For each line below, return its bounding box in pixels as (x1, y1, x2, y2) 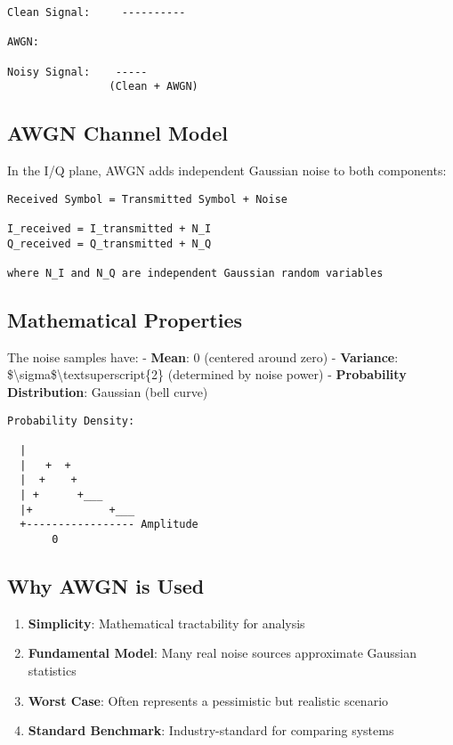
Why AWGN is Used (7, 571, 205, 599)
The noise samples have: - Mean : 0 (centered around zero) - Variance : (7, 347, 399, 366)
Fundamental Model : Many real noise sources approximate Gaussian (28, 644, 417, 662)
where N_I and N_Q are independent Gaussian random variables (7, 267, 384, 280)
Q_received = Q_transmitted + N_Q (7, 237, 212, 250)
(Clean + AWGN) (109, 80, 198, 93)
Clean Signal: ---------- (7, 6, 186, 19)
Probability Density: (7, 414, 135, 427)
